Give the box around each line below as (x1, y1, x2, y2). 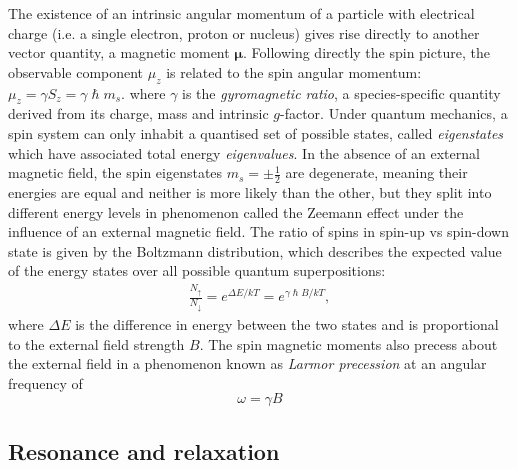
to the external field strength (8, 333, 185, 354)
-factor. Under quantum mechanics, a (279, 103, 508, 124)
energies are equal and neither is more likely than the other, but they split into (8, 181, 492, 202)
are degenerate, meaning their (285, 162, 468, 183)
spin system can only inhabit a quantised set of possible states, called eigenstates (8, 122, 504, 143)
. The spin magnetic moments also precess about (199, 333, 498, 354)
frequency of (8, 372, 83, 393)
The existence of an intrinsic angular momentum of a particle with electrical (8, 3, 475, 23)
